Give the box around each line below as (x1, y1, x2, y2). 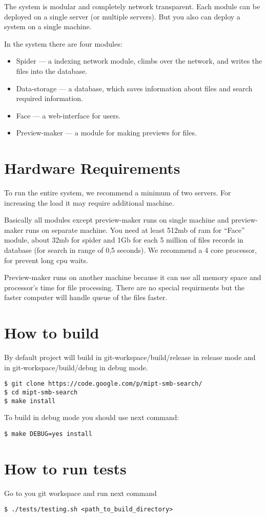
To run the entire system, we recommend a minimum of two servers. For (4, 187, 231, 198)
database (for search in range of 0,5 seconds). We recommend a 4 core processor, (4, 245, 257, 255)
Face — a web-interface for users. (16, 110, 121, 121)
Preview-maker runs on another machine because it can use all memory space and (4, 272, 261, 283)
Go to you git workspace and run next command (4, 487, 157, 498)
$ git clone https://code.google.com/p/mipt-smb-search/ (4, 380, 202, 388)
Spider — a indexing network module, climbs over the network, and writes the (16, 55, 262, 66)
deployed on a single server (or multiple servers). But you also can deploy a (4, 11, 240, 22)
